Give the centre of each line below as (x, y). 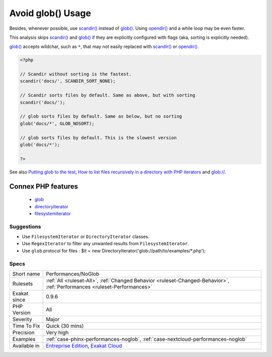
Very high (57, 333)
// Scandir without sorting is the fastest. (76, 74)
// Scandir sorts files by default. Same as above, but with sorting (108, 95)
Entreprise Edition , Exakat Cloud (84, 346)
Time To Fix (26, 326)
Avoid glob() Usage (50, 13)
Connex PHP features (44, 186)
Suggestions (25, 226)
